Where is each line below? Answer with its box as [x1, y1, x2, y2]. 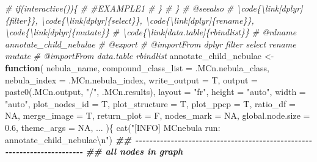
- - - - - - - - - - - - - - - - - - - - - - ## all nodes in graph [5, 145, 183, 158]
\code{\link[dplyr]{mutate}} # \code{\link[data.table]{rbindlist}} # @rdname [5, 26, 297, 38]
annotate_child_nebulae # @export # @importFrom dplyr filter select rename [5, 37, 296, 50]
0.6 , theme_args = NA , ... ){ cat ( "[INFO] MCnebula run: [5, 121, 220, 133]
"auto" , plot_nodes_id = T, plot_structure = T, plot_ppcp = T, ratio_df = [5, 97, 296, 110]
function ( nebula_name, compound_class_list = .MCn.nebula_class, [5, 61, 270, 74]
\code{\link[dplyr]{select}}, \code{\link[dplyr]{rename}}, [40, 13, 254, 26]
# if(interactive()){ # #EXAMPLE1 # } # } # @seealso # [5, 2, 234, 14]
